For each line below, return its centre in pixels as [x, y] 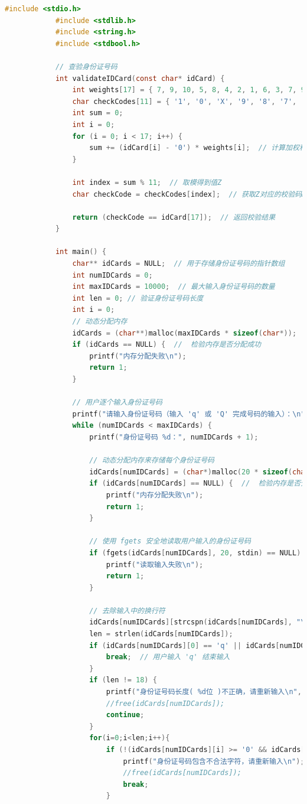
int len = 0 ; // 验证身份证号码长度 [138, 298]
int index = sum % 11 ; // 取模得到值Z [147, 182]
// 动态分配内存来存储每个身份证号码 [152, 460]
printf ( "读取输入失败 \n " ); [155, 564]
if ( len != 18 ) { [123, 680]
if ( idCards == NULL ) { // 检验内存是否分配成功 [167, 345]
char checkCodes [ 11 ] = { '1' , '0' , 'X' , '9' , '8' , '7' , [184, 101]
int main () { [81, 252]
